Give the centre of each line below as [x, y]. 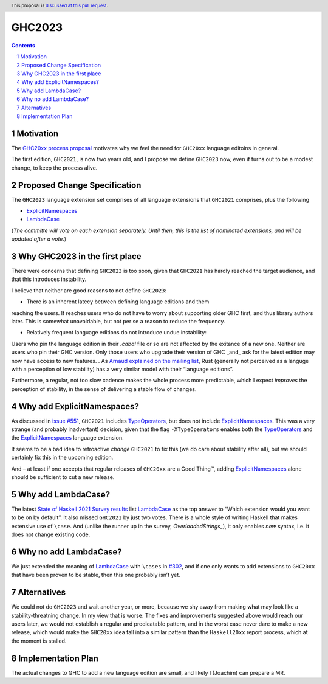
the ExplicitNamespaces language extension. [67, 438]
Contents [23, 45]
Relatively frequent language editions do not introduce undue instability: [116, 333]
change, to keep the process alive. [54, 168]
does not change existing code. [51, 534]
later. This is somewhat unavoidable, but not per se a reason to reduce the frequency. [118, 322]
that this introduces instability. [49, 279]
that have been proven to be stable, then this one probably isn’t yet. [96, 575]
